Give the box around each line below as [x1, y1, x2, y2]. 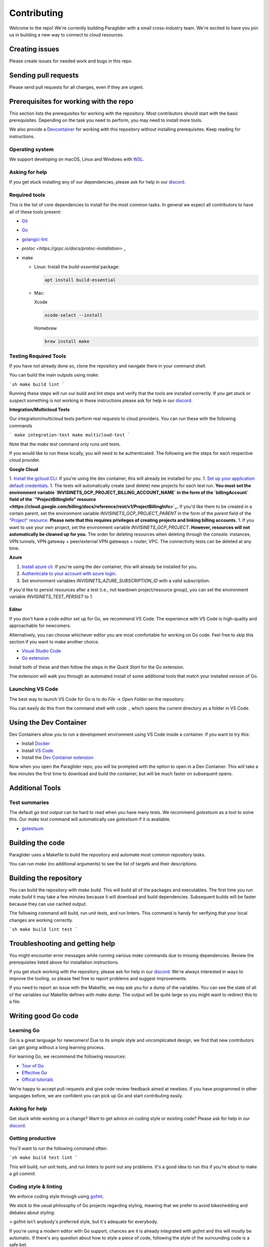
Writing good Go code [9, 1012, 79, 1020]
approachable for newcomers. [9, 623, 71, 628]
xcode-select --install [44, 312, 103, 318]
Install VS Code [21, 747, 53, 753]
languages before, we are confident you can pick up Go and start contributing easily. [9, 1093, 183, 1099]
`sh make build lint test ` [9, 926, 78, 932]
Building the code [9, 838, 65, 847]
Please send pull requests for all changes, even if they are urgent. [9, 84, 144, 90]
